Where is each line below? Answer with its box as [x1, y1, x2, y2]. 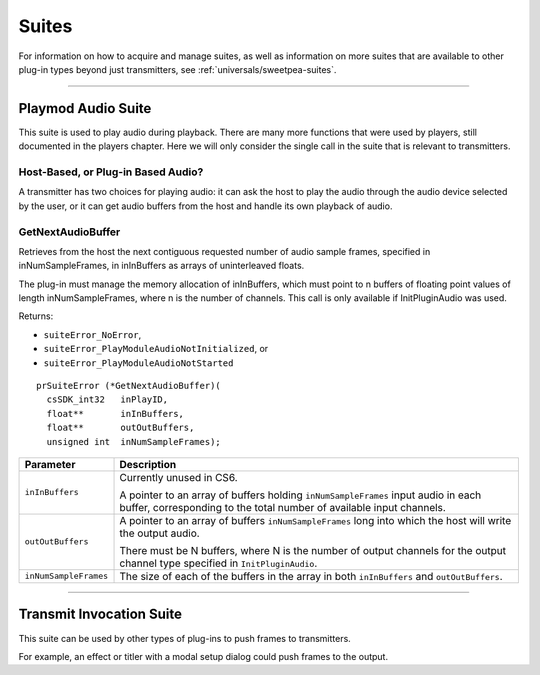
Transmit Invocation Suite [18, 606, 182, 623]
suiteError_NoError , [43, 328, 142, 340]
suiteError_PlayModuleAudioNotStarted [43, 357, 234, 369]
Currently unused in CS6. [119, 470, 239, 484]
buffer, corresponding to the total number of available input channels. [119, 500, 447, 514]
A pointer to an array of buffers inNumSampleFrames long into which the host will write [119, 513, 512, 527]
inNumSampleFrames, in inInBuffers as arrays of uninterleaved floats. [18, 260, 305, 272]
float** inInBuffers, [46, 408, 185, 419]
